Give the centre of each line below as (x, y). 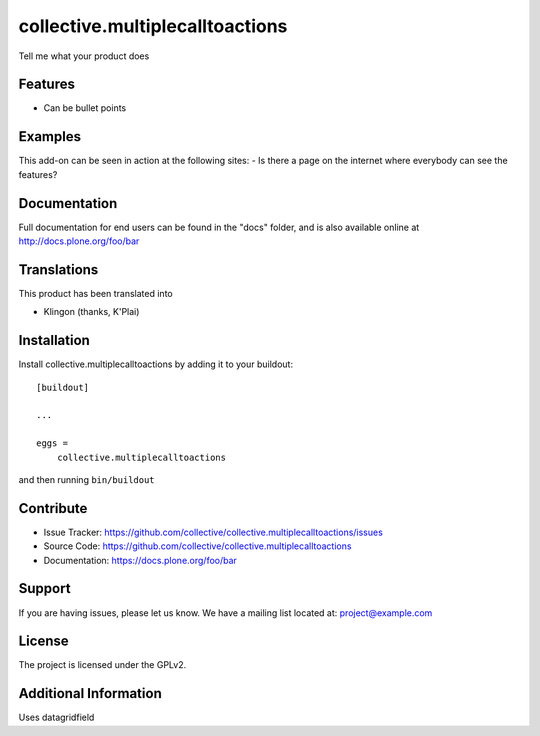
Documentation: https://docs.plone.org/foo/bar (140, 560)
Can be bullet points (85, 108)
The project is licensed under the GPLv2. (102, 665)
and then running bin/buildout (86, 479)
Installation (54, 340)
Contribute (53, 508)
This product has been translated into (96, 293)
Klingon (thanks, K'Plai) (91, 312)
